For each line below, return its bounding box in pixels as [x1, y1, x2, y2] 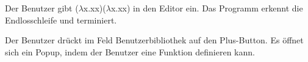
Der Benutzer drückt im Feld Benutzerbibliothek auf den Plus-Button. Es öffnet [5, 34, 304, 46]
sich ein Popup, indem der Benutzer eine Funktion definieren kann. [5, 45, 255, 58]
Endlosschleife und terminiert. [5, 13, 117, 26]
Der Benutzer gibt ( [5, 2, 79, 14]
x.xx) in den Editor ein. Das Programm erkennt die [110, 2, 303, 14]
